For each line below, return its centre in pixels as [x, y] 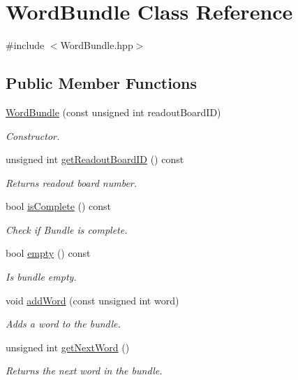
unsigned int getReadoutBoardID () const [95, 159]
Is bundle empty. [41, 277]
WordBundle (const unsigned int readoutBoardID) [113, 112]
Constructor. [33, 135]
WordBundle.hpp [97, 45]
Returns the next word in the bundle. [84, 371]
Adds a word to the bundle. [63, 324]
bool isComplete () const [59, 206]
